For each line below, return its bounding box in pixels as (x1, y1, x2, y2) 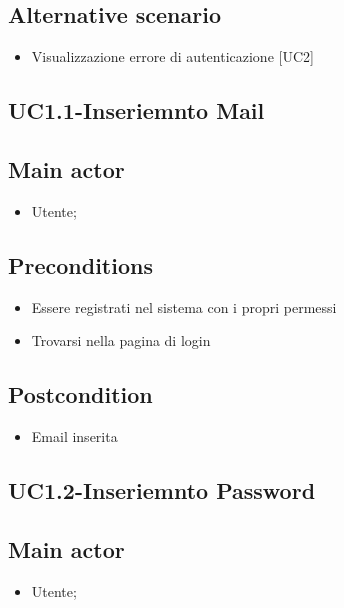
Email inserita (31, 425, 118, 446)
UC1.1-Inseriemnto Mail (8, 95, 265, 126)
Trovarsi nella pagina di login (31, 330, 211, 351)
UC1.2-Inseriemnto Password (8, 474, 316, 505)
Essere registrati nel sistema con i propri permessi (31, 296, 337, 317)
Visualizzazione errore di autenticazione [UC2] (31, 46, 314, 67)
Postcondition (8, 379, 153, 410)
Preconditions (8, 249, 153, 280)
